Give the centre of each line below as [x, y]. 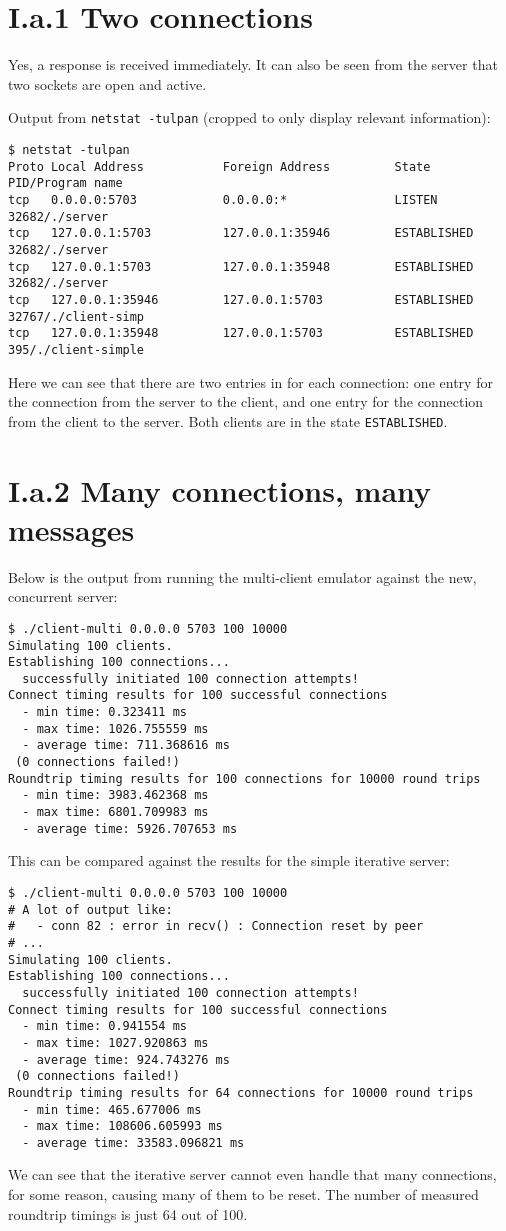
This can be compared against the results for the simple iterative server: [229, 860]
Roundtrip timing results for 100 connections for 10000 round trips [244, 778]
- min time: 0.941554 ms [104, 1026]
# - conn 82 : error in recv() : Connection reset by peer [216, 926]
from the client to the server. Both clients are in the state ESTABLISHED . [228, 420]
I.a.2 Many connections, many [220, 489]
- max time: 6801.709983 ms [115, 812]
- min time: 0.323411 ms [104, 712]
